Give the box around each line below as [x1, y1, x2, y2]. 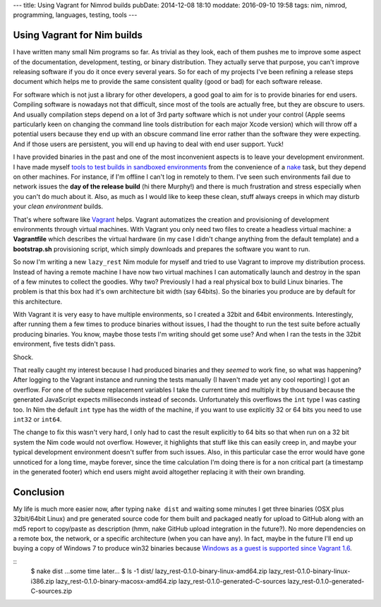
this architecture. [13, 297, 63, 306]
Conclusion [13, 486, 65, 498]
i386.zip [30, 577, 54, 585]
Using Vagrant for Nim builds [13, 29, 143, 42]
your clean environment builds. [13, 202, 104, 211]
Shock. [13, 353, 34, 361]
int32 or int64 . [13, 415, 62, 423]
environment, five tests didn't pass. [13, 339, 116, 349]
